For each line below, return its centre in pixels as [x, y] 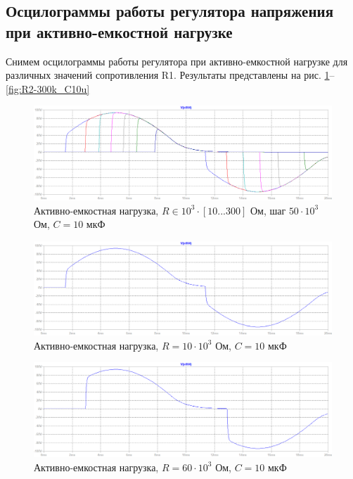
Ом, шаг [268, 210]
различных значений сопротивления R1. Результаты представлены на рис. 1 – [170, 75]
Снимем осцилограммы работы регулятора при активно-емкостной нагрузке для [177, 61]
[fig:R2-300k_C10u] [48, 88]
